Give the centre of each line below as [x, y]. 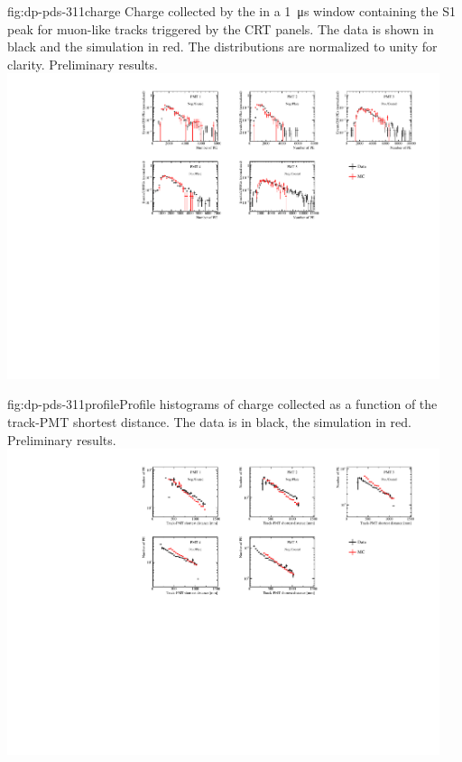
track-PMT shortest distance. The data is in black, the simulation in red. [209, 421]
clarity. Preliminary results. [83, 64]
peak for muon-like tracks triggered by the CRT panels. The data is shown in [221, 28]
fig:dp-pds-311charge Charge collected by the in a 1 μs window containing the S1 [231, 11]
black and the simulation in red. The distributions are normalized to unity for [222, 46]
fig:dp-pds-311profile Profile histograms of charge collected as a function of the [222, 404]
